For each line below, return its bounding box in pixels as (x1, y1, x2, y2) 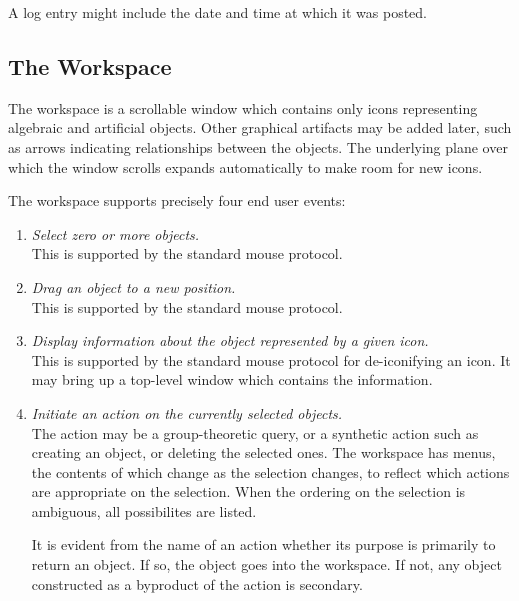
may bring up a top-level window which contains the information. (31, 369, 433, 390)
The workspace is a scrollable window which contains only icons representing (8, 97, 478, 118)
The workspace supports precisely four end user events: (8, 190, 346, 211)
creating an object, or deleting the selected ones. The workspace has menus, (31, 442, 496, 463)
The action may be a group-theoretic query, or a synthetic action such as (31, 422, 479, 443)
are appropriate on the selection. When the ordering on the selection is (31, 481, 466, 502)
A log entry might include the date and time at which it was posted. (8, 2, 428, 22)
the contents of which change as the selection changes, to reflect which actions (31, 461, 510, 482)
